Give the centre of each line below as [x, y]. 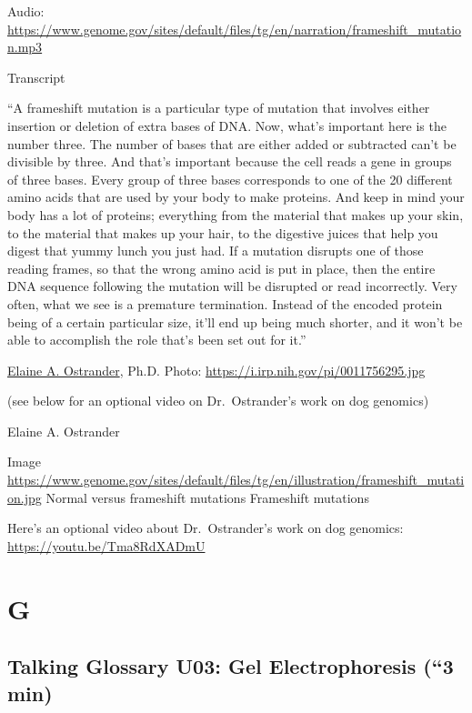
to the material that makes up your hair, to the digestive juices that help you [223, 232]
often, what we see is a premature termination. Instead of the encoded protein [225, 303]
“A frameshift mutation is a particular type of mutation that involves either [219, 108]
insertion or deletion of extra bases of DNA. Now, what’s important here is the [227, 125]
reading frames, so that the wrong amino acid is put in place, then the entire [221, 268]
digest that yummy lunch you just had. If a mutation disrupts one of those [216, 251]
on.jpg [25, 497]
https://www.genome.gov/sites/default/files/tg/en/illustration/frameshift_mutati [236, 480]
